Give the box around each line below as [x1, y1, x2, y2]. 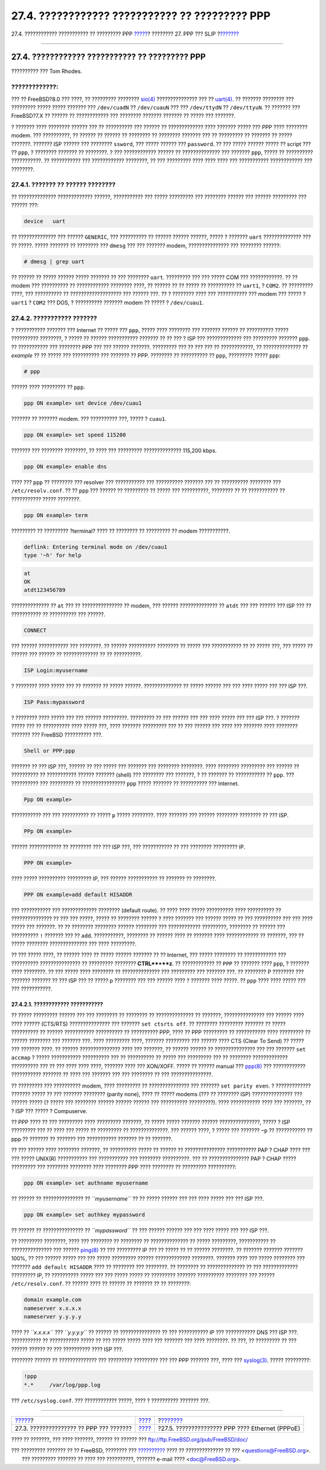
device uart [24, 218, 66, 225]
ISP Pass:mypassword [24, 699, 85, 706]
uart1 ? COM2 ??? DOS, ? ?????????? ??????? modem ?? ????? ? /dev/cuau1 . [11, 299, 204, 306]
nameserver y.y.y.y [24, 1314, 81, 1320]
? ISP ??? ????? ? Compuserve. [11, 1107, 88, 1114]
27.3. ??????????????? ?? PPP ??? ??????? [14, 1424, 132, 1433]
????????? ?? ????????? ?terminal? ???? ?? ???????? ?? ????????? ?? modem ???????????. [11, 527, 231, 534]
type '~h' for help [24, 552, 81, 559]
